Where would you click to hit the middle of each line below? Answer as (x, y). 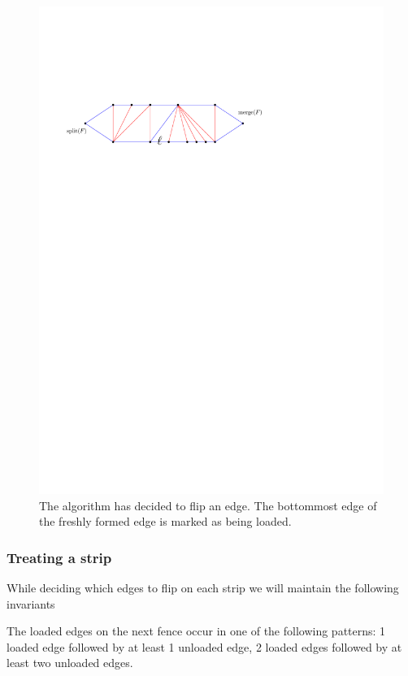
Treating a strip (59, 557)
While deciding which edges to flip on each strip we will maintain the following (203, 587)
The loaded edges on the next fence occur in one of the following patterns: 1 (196, 631)
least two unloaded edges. (70, 663)
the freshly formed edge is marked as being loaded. (165, 521)
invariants (31, 603)
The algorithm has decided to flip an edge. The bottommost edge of (208, 505)
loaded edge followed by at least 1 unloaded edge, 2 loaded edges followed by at (204, 646)
